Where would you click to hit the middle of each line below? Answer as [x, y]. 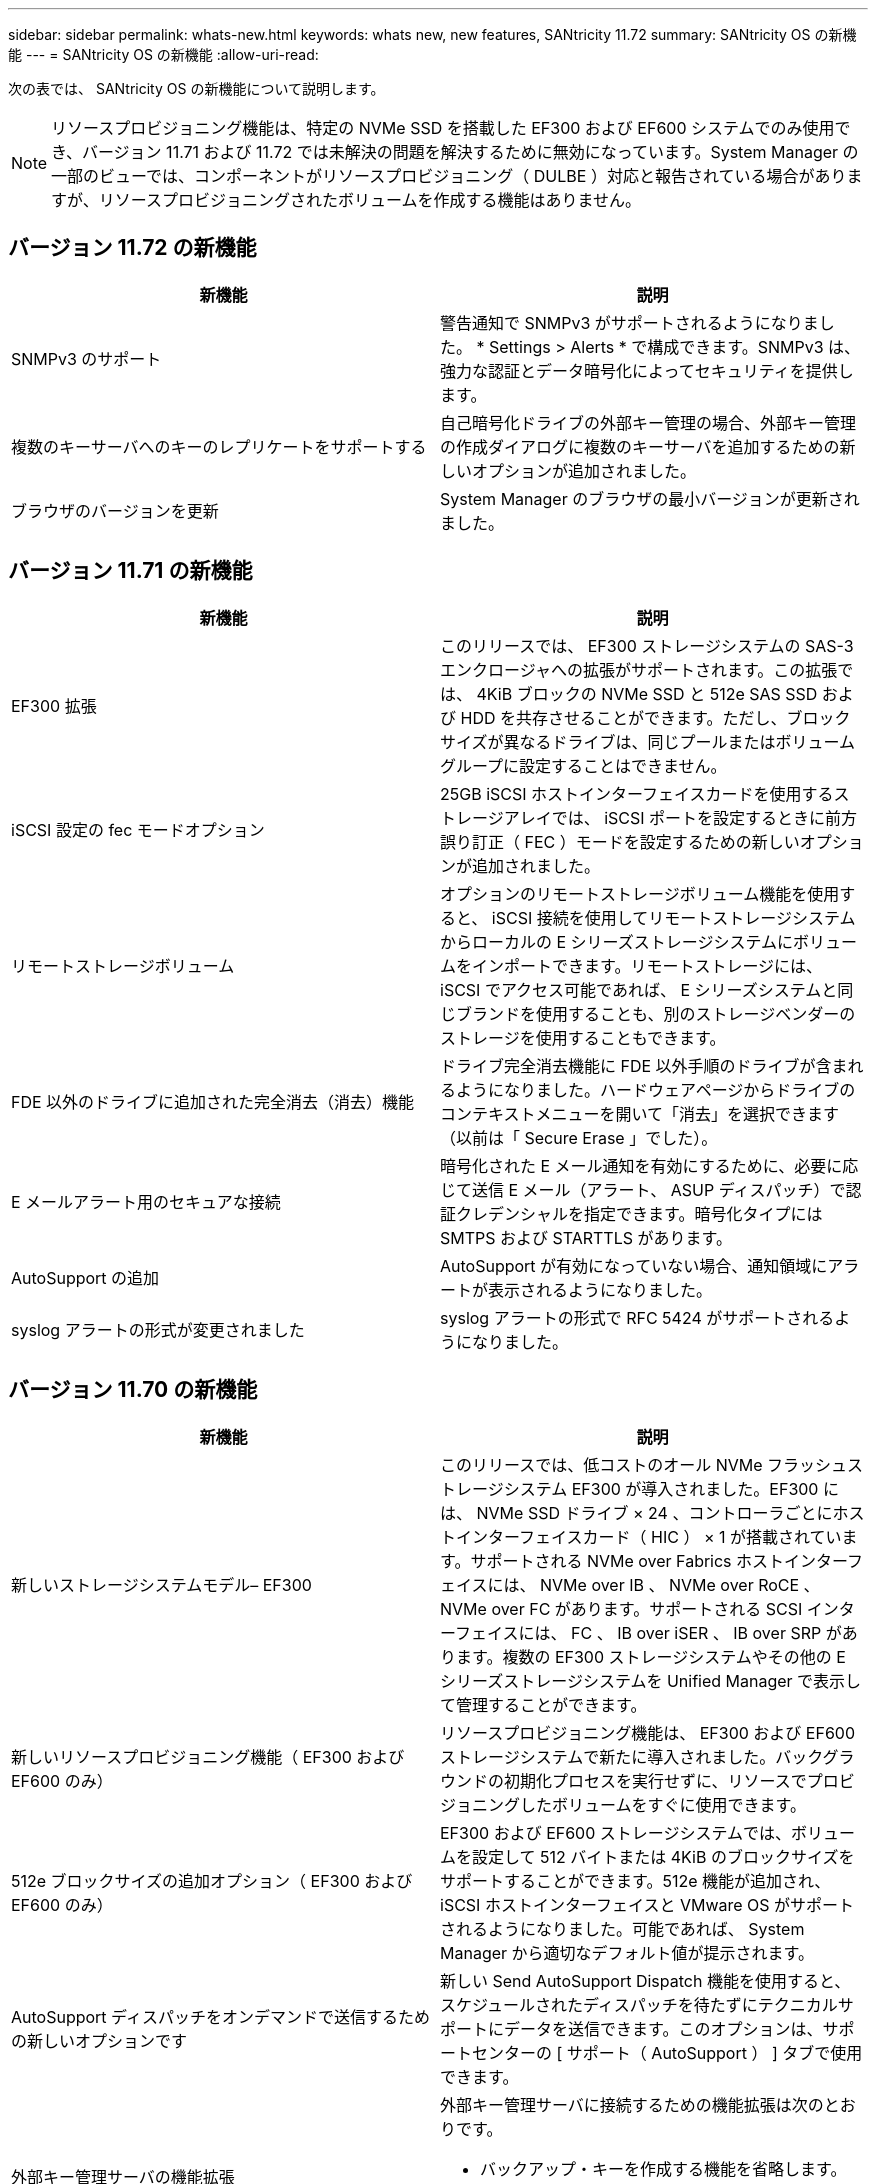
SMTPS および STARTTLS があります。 [586, 1237]
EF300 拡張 [54, 705]
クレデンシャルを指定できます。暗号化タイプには [639, 1213]
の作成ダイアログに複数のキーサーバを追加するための [640, 446]
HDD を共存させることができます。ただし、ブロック [655, 717]
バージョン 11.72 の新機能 [132, 248]
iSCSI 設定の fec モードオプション [138, 829]
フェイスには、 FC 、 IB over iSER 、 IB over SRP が [648, 1632]
